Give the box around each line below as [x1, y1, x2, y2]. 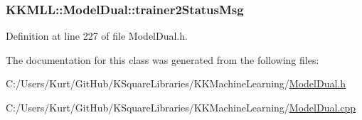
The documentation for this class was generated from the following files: [6, 52, 319, 67]
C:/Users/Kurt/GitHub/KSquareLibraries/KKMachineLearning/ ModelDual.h [6, 76, 346, 91]
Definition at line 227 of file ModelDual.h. [6, 28, 188, 43]
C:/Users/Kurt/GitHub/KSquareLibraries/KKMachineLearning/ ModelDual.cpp [6, 100, 356, 114]
